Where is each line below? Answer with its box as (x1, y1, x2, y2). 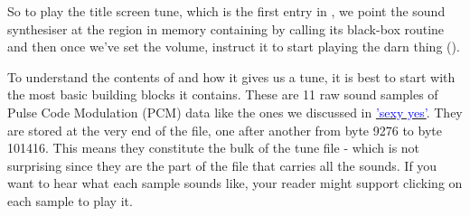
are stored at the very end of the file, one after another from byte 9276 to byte (7, 120, 442, 139)
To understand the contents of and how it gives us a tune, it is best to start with (7, 67, 456, 86)
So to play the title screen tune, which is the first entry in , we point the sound (7, 2, 446, 20)
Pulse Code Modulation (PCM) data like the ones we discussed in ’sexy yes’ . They (7, 102, 463, 121)
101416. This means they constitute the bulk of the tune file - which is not (7, 138, 420, 157)
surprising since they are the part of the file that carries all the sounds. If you (7, 155, 437, 174)
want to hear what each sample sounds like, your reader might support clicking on (7, 174, 463, 193)
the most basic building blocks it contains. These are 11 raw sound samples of (7, 85, 438, 104)
